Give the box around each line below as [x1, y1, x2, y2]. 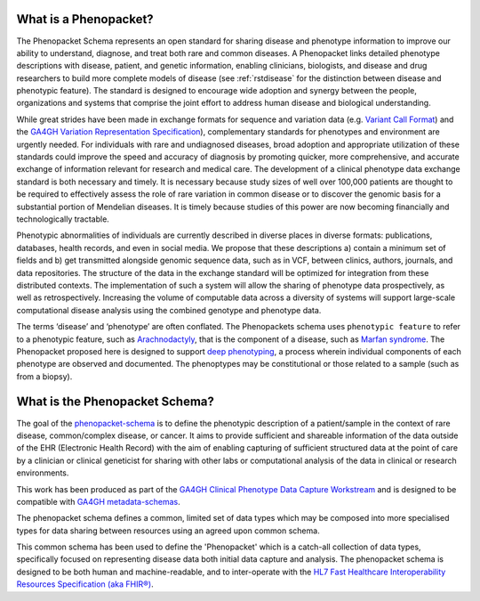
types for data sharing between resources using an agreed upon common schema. [16, 525, 320, 536]
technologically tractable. [16, 214, 110, 224]
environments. [16, 467, 69, 478]
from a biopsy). [16, 370, 73, 382]
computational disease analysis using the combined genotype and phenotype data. [16, 305, 322, 315]
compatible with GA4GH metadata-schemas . [16, 496, 181, 507]
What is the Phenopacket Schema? [16, 394, 215, 410]
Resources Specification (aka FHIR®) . [16, 579, 155, 589]
